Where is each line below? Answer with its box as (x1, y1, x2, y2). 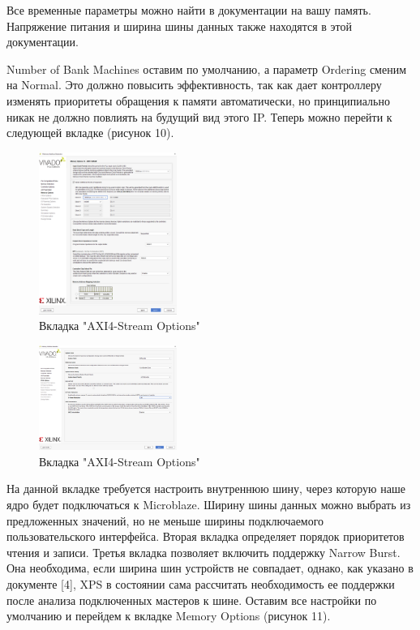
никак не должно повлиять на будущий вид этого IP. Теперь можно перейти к (6, 108, 392, 125)
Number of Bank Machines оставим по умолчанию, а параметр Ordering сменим (6, 60, 407, 77)
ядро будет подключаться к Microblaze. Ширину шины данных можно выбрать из (6, 495, 411, 512)
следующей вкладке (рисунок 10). (6, 124, 174, 141)
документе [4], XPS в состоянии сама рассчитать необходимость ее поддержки (6, 575, 395, 592)
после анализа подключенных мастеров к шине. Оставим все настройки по (6, 591, 377, 608)
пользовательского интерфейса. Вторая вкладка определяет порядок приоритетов (6, 528, 405, 545)
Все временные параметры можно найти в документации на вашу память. (6, 2, 371, 18)
